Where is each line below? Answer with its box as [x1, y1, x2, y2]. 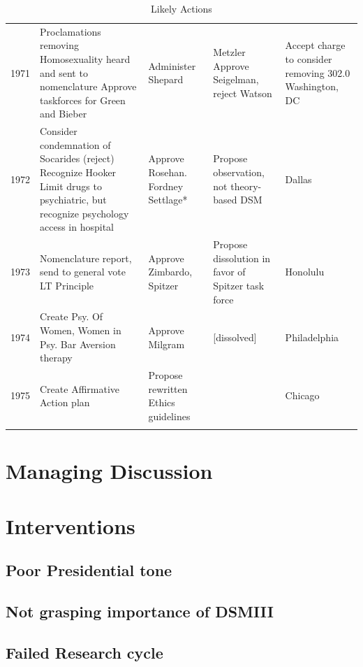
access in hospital [40, 220, 114, 234]
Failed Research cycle [6, 641, 163, 663]
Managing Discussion [6, 457, 213, 485]
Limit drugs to [40, 178, 102, 193]
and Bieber [40, 106, 87, 121]
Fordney [148, 178, 184, 193]
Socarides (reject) [40, 151, 114, 166]
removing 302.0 [285, 65, 350, 80]
